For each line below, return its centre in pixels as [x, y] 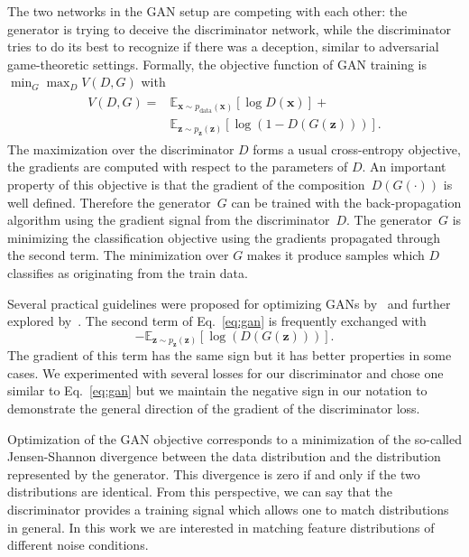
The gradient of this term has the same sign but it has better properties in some [230, 355]
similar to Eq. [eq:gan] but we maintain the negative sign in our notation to [217, 390]
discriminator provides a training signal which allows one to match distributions [228, 509]
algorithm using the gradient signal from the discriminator [169, 220]
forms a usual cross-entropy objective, [357, 149]
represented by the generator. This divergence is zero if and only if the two [214, 473]
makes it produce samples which [336, 255]
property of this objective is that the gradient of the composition [186, 185]
